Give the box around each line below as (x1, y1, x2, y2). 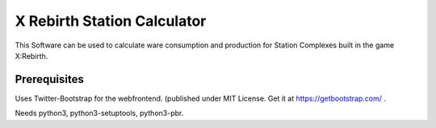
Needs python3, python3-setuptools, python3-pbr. (15, 109, 184, 118)
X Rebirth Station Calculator (15, 12, 207, 30)
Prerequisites (15, 72, 84, 86)
